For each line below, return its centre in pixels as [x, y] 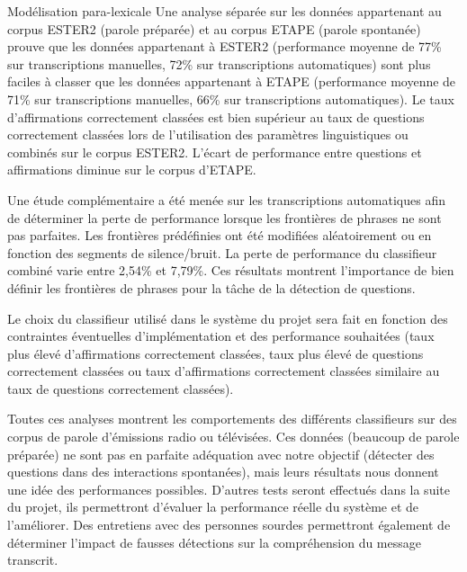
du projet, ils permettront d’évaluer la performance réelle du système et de [213, 507]
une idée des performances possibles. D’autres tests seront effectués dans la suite [229, 489]
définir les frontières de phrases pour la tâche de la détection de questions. [211, 287]
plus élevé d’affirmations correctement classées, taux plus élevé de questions [216, 353]
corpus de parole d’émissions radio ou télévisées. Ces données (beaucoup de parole [233, 437]
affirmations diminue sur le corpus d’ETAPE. [132, 170]
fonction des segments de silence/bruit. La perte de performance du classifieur [222, 252]
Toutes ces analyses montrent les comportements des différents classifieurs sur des [232, 419]
